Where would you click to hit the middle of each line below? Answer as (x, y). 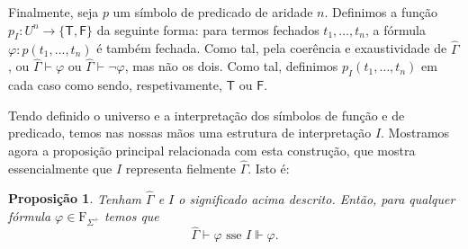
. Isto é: (269, 168)
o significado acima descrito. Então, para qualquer (317, 198)
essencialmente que (60, 168)
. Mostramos (415, 133)
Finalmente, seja (54, 12)
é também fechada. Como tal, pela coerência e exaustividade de (272, 48)
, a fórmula (395, 29)
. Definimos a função (381, 12)
